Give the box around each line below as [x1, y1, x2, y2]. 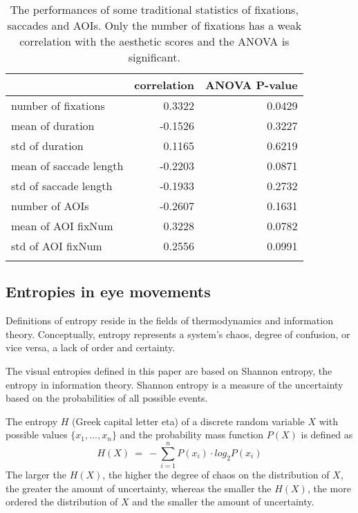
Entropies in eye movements [6, 281, 211, 302]
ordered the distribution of [6, 494, 118, 509]
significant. [128, 49, 180, 65]
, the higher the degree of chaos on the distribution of [102, 467, 330, 482]
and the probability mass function [120, 427, 264, 442]
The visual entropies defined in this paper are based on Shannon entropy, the [6, 363, 332, 377]
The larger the [6, 467, 66, 482]
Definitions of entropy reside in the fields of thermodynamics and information [6, 313, 333, 328]
